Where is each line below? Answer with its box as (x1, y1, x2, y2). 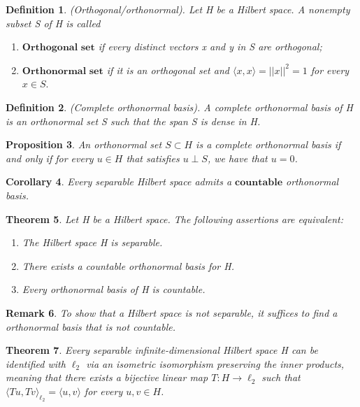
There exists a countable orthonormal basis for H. (22, 258, 234, 273)
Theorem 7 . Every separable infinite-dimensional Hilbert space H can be (6, 343, 318, 357)
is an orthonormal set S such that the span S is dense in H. (6, 113, 261, 128)
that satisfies (126, 150, 180, 165)
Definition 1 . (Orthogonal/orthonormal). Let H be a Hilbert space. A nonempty (6, 2, 350, 16)
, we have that (207, 150, 268, 165)
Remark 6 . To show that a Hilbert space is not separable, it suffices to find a (6, 305, 338, 320)
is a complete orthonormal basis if (196, 137, 341, 152)
